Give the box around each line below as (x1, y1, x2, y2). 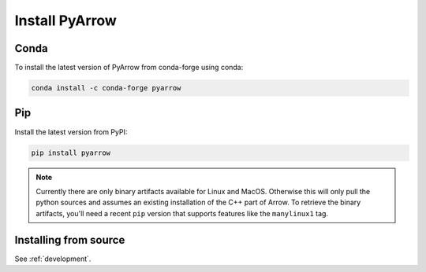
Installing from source (14, 233, 125, 247)
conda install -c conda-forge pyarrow (31, 83, 181, 93)
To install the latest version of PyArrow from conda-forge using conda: (14, 63, 244, 72)
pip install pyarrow (31, 148, 110, 157)
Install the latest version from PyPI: (14, 127, 128, 137)
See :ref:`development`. (14, 254, 92, 263)
